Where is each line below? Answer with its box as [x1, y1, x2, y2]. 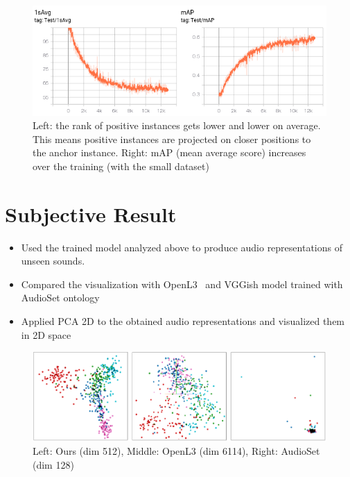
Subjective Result [5, 199, 177, 228]
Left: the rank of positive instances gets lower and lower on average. [33, 118, 321, 133]
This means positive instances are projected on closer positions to [33, 131, 311, 146]
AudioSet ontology [21, 290, 100, 305]
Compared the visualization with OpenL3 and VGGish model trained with [21, 276, 343, 291]
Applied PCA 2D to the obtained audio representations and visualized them [21, 314, 345, 328]
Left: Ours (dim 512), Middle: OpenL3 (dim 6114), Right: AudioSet [33, 444, 320, 458]
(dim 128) [33, 457, 74, 471]
